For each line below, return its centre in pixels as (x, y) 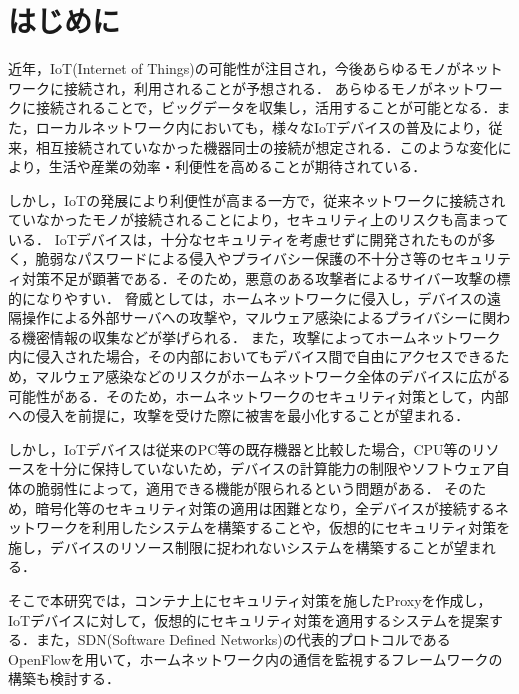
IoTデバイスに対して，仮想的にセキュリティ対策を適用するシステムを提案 (249, 619)
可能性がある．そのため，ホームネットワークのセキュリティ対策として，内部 (258, 395)
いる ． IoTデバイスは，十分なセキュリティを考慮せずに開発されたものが (245, 238)
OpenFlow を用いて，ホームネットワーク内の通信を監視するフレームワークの (255, 658)
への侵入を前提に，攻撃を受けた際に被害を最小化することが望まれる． (239, 415)
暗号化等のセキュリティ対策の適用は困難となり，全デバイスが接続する (265, 507)
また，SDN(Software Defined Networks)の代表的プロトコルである (243, 639)
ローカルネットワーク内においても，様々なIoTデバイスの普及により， (262, 126)
